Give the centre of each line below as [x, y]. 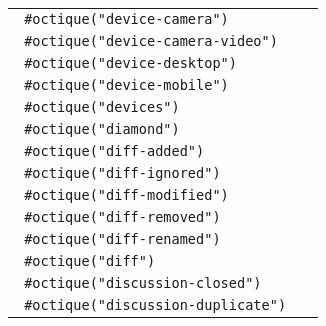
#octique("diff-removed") [122, 217]
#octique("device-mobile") [126, 85]
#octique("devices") [102, 107]
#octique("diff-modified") [126, 195]
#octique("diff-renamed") [122, 239]
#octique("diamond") [102, 129]
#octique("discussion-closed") [143, 283]
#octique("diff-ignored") [122, 173]
